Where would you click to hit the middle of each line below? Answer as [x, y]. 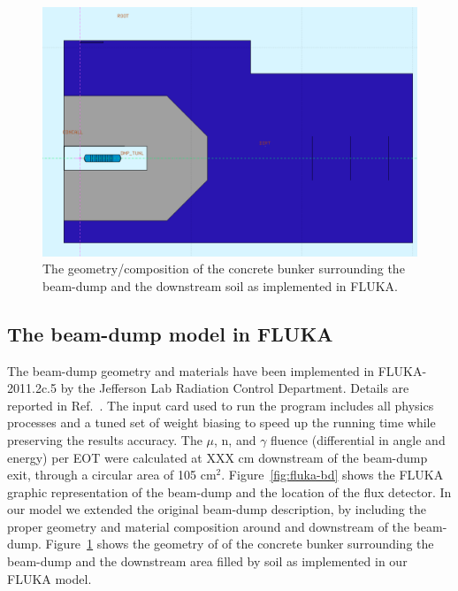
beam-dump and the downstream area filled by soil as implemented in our [207, 561]
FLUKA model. [50, 578]
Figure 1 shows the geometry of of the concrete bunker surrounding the [240, 544]
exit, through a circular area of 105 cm [112, 475]
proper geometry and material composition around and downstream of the [209, 526]
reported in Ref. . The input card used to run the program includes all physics [221, 405]
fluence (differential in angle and [358, 439]
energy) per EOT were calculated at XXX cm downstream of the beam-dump [218, 457]
